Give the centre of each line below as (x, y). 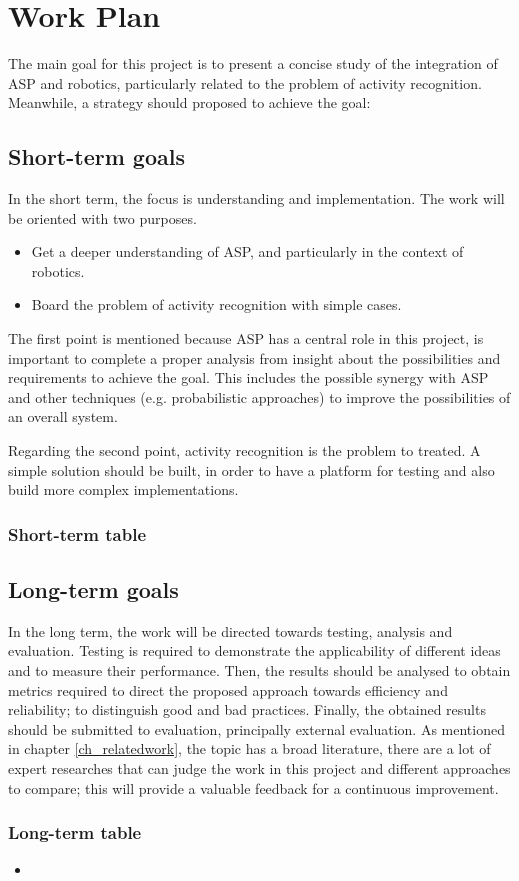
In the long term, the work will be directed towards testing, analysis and (230, 630)
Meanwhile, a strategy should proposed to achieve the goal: (189, 102)
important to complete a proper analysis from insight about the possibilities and (254, 357)
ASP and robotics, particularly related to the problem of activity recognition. (245, 82)
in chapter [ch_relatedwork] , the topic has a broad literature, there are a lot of (249, 748)
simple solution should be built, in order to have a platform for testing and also (251, 469)
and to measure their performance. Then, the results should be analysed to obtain (259, 670)
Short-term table (77, 533)
